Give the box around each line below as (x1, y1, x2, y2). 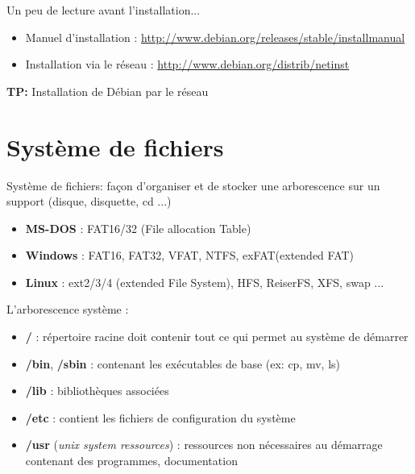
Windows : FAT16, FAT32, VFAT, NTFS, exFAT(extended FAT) (25, 247, 355, 264)
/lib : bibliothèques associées (25, 382, 169, 399)
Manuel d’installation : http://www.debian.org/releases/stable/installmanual (25, 28, 405, 45)
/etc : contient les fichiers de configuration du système (25, 409, 296, 426)
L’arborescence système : (6, 301, 129, 318)
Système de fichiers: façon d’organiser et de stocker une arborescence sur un (6, 177, 380, 193)
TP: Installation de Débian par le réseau (6, 82, 209, 99)
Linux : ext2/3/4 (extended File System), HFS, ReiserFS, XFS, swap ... (25, 273, 384, 290)
